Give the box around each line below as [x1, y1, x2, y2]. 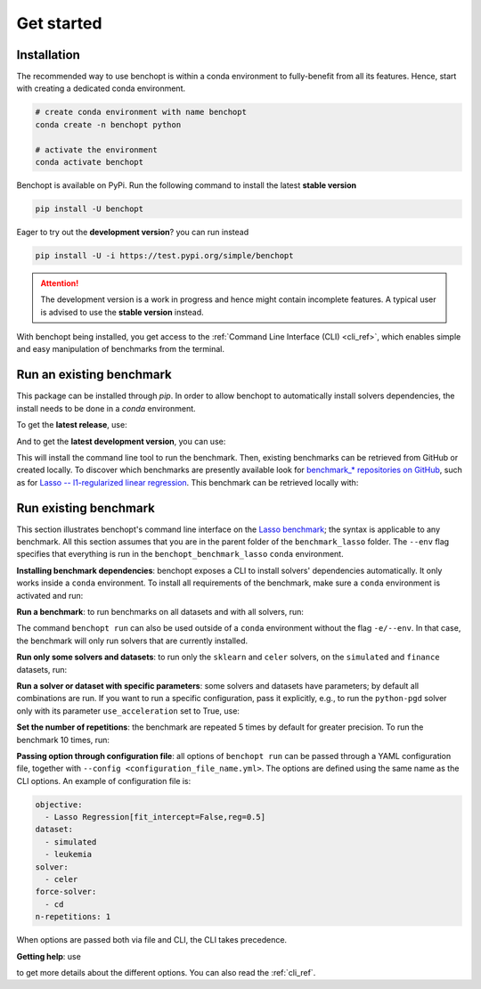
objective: [35, 799, 83, 810]
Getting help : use [16, 951, 82, 961]
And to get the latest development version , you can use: [16, 436, 226, 446]
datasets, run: [16, 664, 68, 674]
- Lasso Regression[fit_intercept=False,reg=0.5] [45, 812, 266, 822]
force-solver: [35, 887, 97, 897]
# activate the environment [35, 144, 158, 155]
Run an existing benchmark [16, 367, 173, 382]
